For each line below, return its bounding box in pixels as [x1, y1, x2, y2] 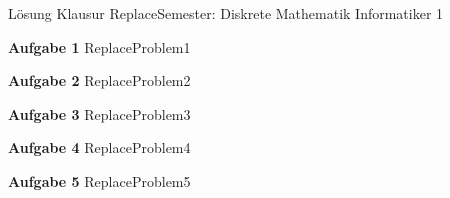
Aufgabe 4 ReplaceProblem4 [8, 137, 191, 158]
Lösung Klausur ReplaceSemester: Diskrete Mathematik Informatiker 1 [8, 3, 444, 23]
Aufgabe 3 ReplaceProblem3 [8, 103, 191, 124]
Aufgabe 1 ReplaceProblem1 [8, 36, 191, 57]
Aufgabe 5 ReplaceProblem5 [8, 170, 191, 191]
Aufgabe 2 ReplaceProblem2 [8, 70, 191, 91]
